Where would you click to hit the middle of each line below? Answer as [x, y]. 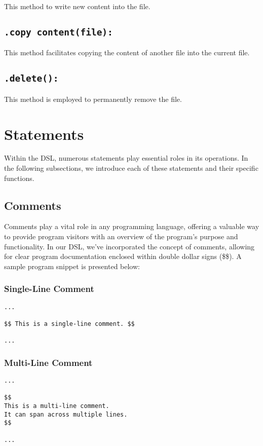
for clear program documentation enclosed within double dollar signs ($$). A [123, 256]
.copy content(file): [59, 32]
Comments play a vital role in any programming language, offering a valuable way [132, 226]
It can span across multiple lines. [66, 414]
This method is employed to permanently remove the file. [93, 99]
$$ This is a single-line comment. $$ [69, 324]
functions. [19, 178]
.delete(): [31, 79]
